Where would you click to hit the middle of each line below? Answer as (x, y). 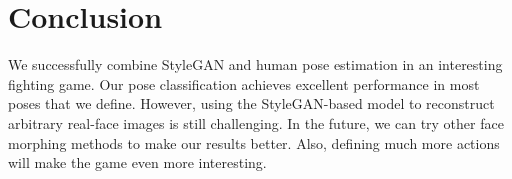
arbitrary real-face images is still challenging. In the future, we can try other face (256, 122)
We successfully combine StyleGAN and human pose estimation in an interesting (255, 64)
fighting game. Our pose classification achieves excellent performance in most (244, 83)
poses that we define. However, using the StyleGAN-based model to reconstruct (251, 103)
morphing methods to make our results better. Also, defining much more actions (254, 142)
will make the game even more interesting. (137, 162)
